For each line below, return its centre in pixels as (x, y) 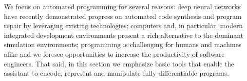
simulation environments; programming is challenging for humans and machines (123, 44)
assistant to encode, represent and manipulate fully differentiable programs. (117, 73)
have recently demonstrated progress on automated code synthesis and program (123, 16)
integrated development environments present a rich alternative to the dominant (124, 35)
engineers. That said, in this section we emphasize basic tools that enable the (119, 63)
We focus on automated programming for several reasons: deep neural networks (122, 6)
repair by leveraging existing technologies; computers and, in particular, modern (123, 25)
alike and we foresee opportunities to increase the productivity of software (114, 54)
